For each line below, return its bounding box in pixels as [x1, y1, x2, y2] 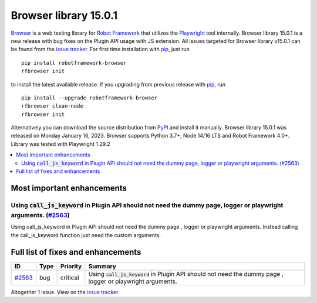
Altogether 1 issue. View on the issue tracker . [11, 288, 120, 295]
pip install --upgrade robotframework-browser [21, 94, 158, 101]
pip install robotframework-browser [21, 59, 127, 66]
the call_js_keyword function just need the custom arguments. [11, 231, 161, 238]
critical [60, 274, 79, 282]
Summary [88, 262, 117, 270]
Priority [60, 262, 82, 270]
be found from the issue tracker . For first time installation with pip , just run [11, 46, 190, 53]
